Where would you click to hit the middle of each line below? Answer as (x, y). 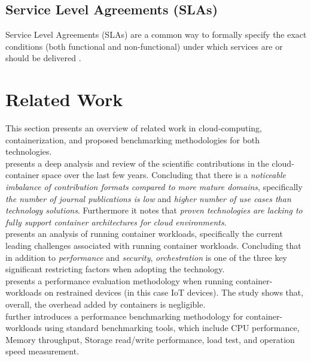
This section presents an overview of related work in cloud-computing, (134, 128)
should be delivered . (43, 58)
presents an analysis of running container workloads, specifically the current (144, 234)
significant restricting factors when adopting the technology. (115, 269)
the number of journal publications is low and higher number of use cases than (148, 198)
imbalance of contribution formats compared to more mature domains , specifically (154, 187)
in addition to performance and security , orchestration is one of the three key (146, 257)
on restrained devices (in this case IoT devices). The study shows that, (174, 292)
